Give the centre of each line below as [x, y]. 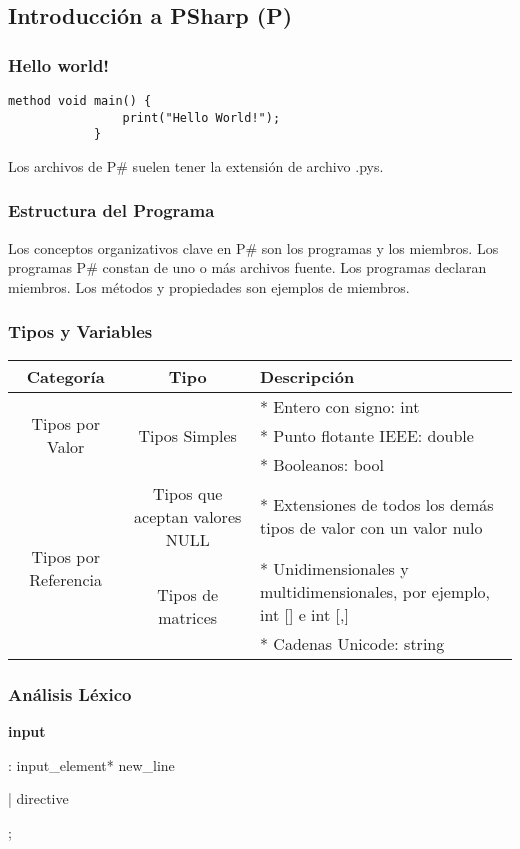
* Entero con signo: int [340, 406]
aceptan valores [188, 516]
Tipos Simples [187, 435]
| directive [38, 798]
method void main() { [80, 101]
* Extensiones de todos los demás [377, 505]
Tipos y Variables [80, 331]
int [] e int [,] [304, 614]
